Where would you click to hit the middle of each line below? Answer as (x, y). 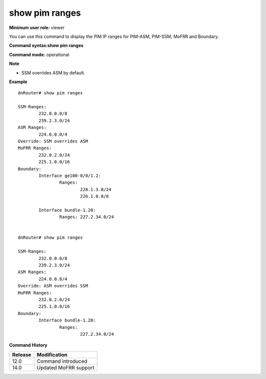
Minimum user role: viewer (37, 28)
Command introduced (62, 361)
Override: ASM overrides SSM (53, 286)
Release (22, 354)
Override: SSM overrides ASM (53, 141)
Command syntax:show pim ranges (46, 46)
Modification (52, 354)
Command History (28, 345)
